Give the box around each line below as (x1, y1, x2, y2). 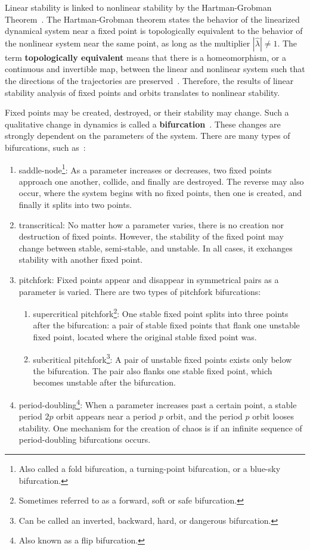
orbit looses (252, 410, 294, 422)
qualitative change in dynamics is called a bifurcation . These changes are (5, 117, 281, 130)
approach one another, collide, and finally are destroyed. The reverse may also (18, 175, 304, 187)
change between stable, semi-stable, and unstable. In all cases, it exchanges (18, 241, 293, 254)
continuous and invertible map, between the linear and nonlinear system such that (5, 63, 305, 75)
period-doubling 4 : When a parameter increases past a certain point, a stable (18, 397, 297, 411)
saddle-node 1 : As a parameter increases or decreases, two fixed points (18, 161, 272, 176)
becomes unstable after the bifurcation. (33, 376, 176, 389)
